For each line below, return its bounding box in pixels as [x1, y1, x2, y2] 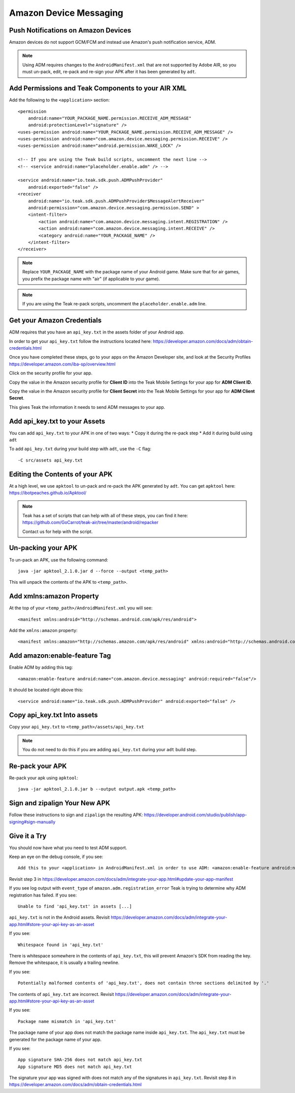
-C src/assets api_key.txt [18, 457, 83, 463]
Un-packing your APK [9, 544, 78, 552]
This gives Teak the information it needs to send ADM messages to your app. [9, 404, 166, 410]
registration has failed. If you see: [9, 892, 77, 898]
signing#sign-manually [9, 819, 56, 825]
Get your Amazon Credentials [9, 316, 102, 325]
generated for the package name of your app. [9, 1036, 102, 1042]
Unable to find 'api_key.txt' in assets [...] [18, 904, 132, 909]
